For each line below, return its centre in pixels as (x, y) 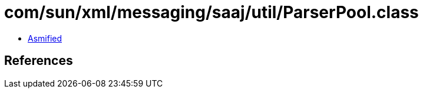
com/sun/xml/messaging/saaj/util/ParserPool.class (211, 12)
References (39, 61)
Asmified (45, 38)
